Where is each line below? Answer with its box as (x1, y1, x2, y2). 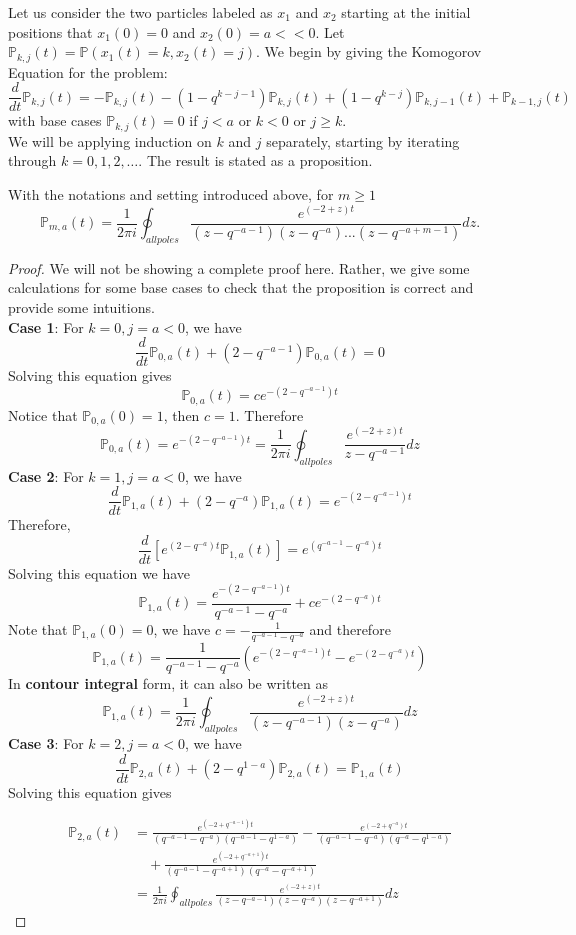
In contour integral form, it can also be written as (8, 673, 329, 694)
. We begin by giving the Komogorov (255, 41, 482, 62)
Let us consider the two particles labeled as (8, 2, 273, 22)
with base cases (8, 110, 102, 131)
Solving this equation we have (8, 562, 191, 583)
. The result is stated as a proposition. (138, 150, 373, 171)
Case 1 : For (8, 316, 84, 337)
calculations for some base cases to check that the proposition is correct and (8, 277, 474, 298)
